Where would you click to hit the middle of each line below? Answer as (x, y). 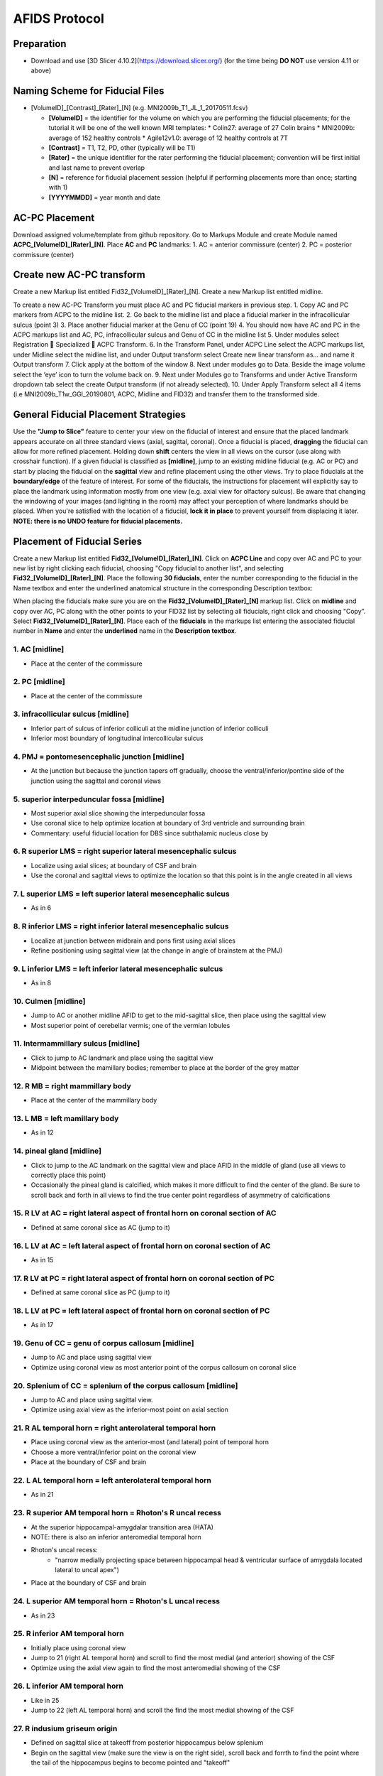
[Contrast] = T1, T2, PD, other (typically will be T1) (122, 147)
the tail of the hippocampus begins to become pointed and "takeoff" (131, 1763)
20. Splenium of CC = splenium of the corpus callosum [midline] (126, 1385)
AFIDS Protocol (59, 18)
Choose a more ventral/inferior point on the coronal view (113, 1452)
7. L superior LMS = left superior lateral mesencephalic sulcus (121, 894)
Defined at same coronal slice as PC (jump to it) (100, 1292)
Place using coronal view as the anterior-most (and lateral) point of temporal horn (150, 1442)
